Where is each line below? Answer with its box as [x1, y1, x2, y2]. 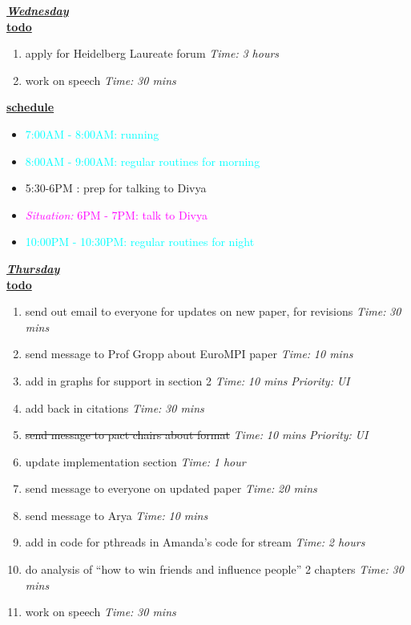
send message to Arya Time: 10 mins [25, 506, 208, 523]
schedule [6, 99, 54, 115]
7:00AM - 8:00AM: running [25, 125, 159, 142]
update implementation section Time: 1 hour [25, 453, 246, 470]
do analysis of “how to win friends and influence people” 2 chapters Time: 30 [25, 561, 404, 578]
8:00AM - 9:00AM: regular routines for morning [25, 152, 260, 169]
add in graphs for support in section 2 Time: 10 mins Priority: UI [25, 372, 350, 389]
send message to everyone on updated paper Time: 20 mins [25, 480, 317, 497]
